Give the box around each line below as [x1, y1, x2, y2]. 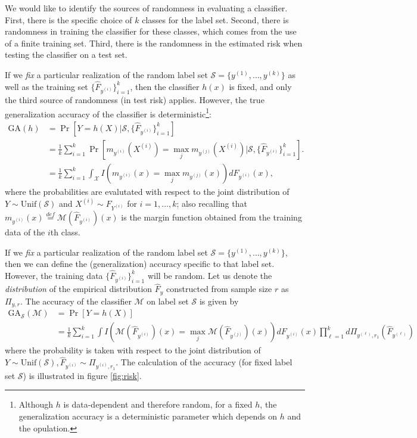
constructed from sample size [166, 282, 272, 295]
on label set [147, 294, 189, 307]
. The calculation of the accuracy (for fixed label [116, 356, 292, 368]
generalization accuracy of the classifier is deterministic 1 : [5, 105, 211, 120]
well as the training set [5, 80, 88, 92]
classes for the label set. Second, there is [142, 13, 289, 26]
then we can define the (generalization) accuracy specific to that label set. [5, 257, 275, 270]
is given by [199, 294, 239, 307]
